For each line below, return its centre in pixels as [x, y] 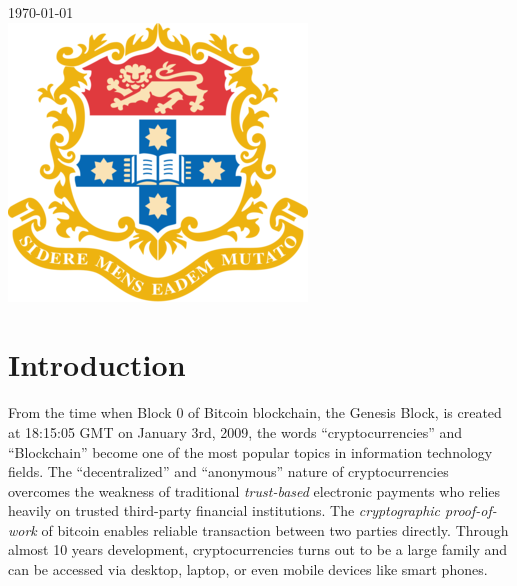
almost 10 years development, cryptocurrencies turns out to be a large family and [258, 549]
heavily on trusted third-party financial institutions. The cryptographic [224, 510]
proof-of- [471, 510]
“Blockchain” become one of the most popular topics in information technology [250, 451]
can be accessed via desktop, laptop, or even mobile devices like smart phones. [248, 569]
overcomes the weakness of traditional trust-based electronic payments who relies [254, 490]
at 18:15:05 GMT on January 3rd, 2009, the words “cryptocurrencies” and [235, 431]
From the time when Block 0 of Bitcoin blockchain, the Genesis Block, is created [255, 412]
